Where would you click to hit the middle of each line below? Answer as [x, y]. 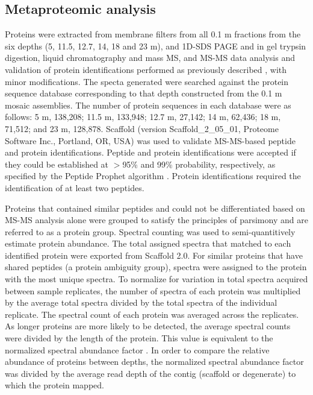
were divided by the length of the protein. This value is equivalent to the [139, 338]
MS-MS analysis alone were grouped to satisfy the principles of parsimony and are [156, 220]
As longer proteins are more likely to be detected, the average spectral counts [148, 326]
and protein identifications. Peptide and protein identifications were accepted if [150, 152]
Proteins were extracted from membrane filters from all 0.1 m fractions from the [153, 34]
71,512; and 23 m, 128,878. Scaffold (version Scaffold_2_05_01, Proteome [142, 128]
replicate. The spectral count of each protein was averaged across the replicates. [152, 314]
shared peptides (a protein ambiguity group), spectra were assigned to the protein [156, 267]
